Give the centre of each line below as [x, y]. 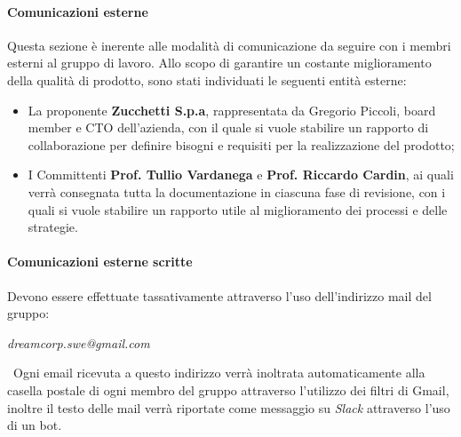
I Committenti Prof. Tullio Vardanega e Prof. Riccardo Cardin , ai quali [241, 175]
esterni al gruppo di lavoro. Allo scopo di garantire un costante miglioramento [219, 63]
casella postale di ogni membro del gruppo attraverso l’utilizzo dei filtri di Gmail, [228, 389]
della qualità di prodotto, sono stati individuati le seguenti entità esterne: [207, 79]
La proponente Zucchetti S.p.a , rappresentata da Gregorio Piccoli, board [232, 110]
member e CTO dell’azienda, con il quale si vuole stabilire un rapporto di [228, 127]
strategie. [53, 227]
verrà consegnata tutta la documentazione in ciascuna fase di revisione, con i [237, 191]
